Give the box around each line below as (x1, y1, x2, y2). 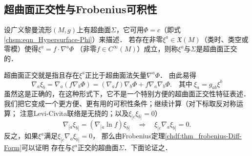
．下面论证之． (124, 142, 172, 153)
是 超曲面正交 (196, 44, 237, 54)
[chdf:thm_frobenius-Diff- (165, 131, 242, 141)
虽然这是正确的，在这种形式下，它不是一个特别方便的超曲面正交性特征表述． (4, 89, 250, 99)
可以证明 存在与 (21, 142, 72, 153)
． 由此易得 (160, 69, 196, 80)
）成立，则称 (137, 44, 178, 54)
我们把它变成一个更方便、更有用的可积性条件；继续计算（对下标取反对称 (4, 98, 236, 109)
